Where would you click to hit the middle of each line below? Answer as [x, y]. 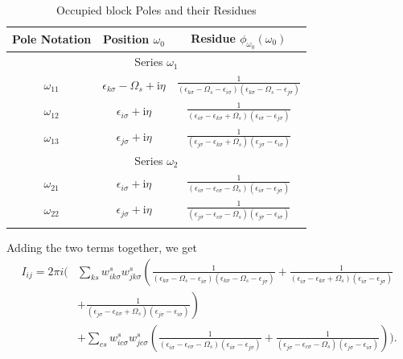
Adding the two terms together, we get [102, 248]
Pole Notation [52, 39]
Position [126, 39]
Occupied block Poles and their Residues [156, 10]
